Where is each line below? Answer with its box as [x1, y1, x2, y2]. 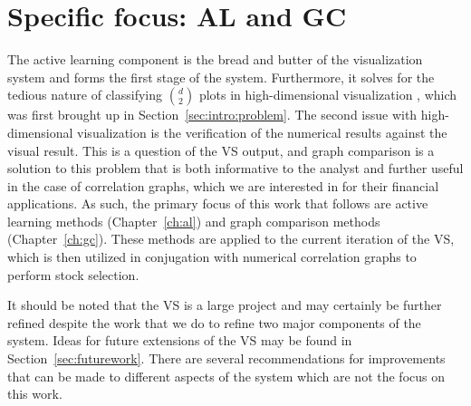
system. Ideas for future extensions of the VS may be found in [7, 331, 352, 350]
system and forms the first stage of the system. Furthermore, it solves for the [7, 67, 435, 86]
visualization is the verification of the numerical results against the [77, 122, 447, 141]
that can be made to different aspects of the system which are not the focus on [7, 366, 446, 385]
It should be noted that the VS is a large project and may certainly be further [7, 295, 442, 314]
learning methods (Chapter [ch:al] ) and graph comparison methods [7, 211, 380, 230]
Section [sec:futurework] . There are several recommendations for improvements [7, 349, 446, 368]
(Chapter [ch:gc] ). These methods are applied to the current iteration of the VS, [7, 229, 455, 248]
